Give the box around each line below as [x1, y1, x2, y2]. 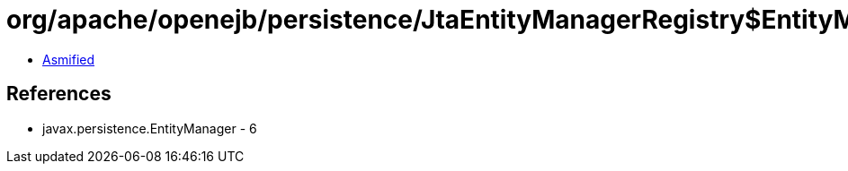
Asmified [42, 51, 95, 67]
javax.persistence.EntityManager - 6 [42, 120, 257, 136]
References [6, 82, 112, 106]
